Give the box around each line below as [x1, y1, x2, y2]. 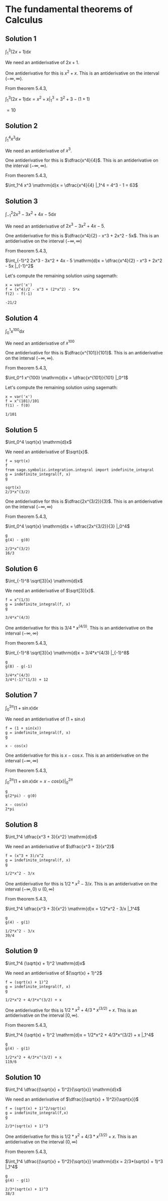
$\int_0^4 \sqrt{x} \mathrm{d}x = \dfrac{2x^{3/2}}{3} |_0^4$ [5, 524, 130, 530]
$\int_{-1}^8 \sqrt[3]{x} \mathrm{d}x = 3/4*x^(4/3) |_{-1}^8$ [5, 650, 130, 656]
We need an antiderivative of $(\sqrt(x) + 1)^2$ [5, 970, 102, 976]
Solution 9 [5, 947, 38, 955]
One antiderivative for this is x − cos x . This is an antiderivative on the [5, 752, 149, 758]
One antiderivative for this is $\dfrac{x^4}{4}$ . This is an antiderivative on [5, 158, 158, 164]
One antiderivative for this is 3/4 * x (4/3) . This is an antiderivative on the [5, 623, 153, 631]
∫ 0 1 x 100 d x [5, 327, 25, 335]
